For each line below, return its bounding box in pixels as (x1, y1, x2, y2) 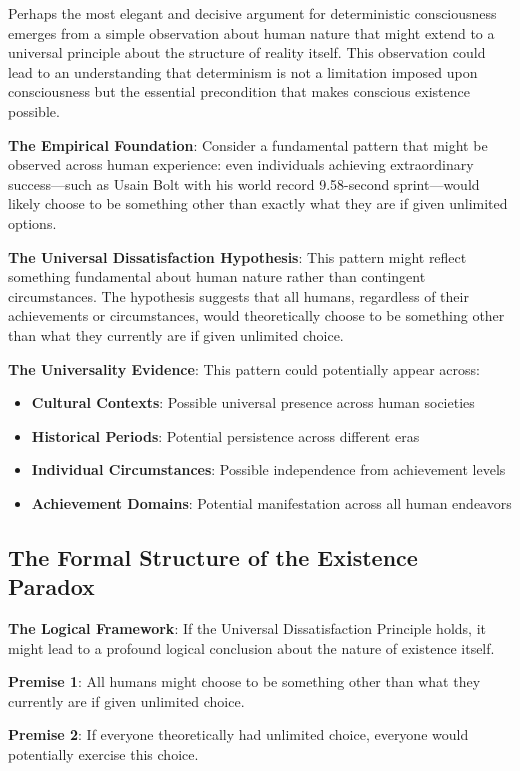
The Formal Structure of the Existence (8, 541, 418, 572)
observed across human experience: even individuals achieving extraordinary (8, 154, 474, 175)
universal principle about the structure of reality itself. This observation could (8, 42, 486, 63)
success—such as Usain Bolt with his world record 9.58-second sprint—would (8, 173, 480, 194)
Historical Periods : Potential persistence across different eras (31, 425, 420, 446)
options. (8, 212, 57, 233)
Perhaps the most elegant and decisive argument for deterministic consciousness (8, 3, 497, 23)
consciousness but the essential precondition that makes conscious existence (8, 81, 470, 102)
